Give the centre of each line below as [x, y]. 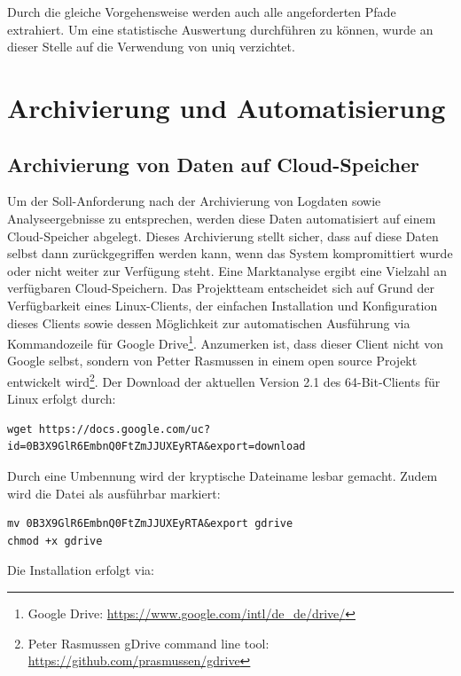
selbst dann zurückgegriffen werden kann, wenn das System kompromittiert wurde [230, 253]
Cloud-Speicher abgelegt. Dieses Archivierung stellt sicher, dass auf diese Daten [223, 236]
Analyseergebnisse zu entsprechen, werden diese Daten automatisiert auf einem [222, 218]
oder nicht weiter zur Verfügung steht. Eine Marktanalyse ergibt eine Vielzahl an [227, 270]
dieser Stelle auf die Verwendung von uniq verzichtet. [151, 47]
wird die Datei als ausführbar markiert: [114, 493]
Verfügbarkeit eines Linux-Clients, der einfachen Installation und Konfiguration [223, 305]
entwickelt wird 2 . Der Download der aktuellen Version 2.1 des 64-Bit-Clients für [224, 380]
